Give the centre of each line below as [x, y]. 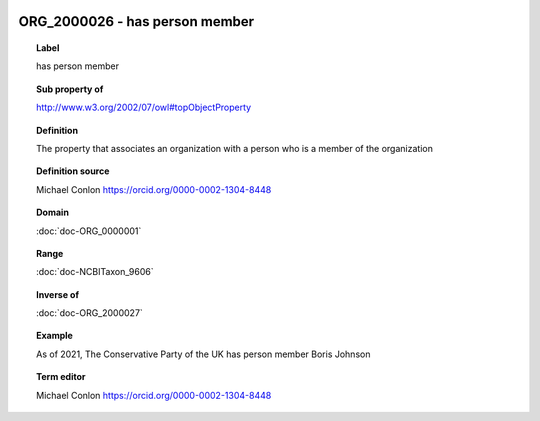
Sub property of [70, 89]
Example [55, 336]
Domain [53, 212]
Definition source [73, 171]
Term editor [61, 377]
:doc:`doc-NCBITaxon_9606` [95, 272]
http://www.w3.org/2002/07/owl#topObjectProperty [144, 107]
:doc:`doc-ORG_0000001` [89, 231]
